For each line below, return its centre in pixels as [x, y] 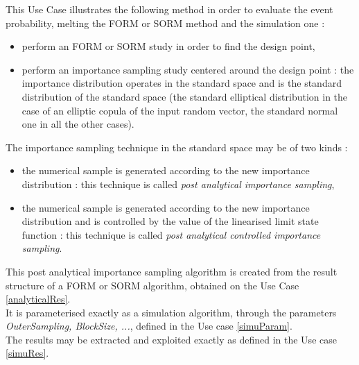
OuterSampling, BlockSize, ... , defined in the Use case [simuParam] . [149, 326]
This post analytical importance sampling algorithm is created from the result [172, 271]
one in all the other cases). [78, 124]
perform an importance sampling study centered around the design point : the [188, 69]
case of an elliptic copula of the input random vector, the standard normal [180, 110]
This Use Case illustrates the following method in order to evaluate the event [169, 9]
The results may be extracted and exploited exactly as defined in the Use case [171, 339]
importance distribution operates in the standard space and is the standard [182, 83]
